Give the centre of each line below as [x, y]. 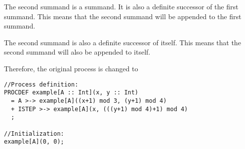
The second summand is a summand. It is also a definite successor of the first [121, 6]
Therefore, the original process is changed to [71, 68]
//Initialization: [34, 134]
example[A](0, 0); [34, 142]
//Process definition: [41, 84]
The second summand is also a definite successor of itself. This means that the [122, 42]
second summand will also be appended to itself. [77, 52]
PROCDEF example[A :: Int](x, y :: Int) [71, 93]
